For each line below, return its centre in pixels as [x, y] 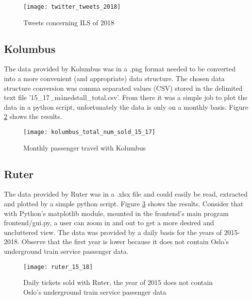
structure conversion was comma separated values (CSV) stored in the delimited [123, 88]
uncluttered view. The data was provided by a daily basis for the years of [113, 232]
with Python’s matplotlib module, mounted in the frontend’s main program [116, 213]
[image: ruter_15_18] [58, 267]
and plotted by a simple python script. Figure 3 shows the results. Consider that [124, 204]
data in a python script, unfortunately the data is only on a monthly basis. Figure [126, 107]
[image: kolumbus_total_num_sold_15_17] [90, 132]
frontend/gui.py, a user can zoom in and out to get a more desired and [109, 223]
